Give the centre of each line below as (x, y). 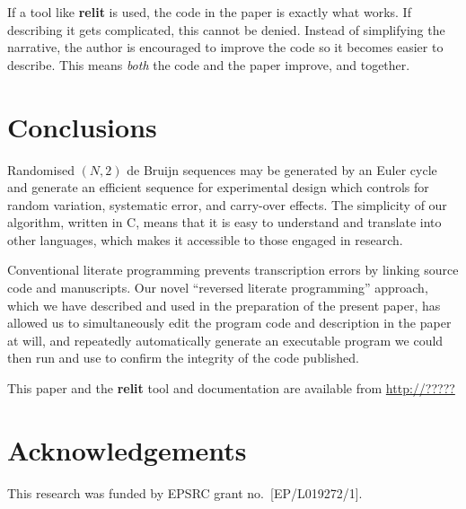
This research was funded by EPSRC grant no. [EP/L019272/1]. (185, 492)
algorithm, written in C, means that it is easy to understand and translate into (224, 222)
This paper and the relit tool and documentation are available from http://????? (231, 388)
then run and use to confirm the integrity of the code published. (183, 358)
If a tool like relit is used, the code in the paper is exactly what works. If (209, 12)
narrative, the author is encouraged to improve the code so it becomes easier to (225, 47)
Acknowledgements (127, 449)
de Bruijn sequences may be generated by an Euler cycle (282, 169)
